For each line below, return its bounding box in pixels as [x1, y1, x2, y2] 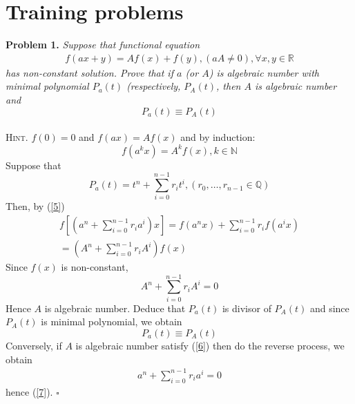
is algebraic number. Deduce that [44, 300, 186, 315]
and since [309, 300, 349, 315]
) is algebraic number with [209, 65, 319, 79]
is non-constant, [61, 260, 128, 274]
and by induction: [180, 130, 256, 144]
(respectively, [126, 79, 181, 93]
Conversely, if [6, 338, 62, 352]
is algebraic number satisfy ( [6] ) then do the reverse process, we [75, 338, 345, 352]
